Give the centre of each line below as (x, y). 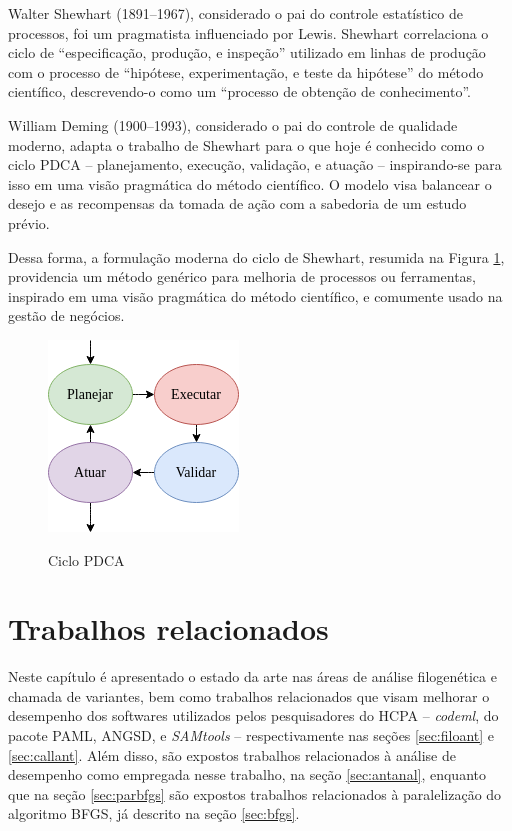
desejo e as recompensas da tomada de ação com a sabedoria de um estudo (237, 203)
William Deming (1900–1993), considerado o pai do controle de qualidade (233, 124)
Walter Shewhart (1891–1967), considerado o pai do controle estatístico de (235, 13)
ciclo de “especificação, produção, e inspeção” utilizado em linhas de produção (247, 52)
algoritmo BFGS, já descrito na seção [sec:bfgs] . (154, 813)
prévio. (29, 222)
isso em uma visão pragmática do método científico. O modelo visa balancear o (250, 183)
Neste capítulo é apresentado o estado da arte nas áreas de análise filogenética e (252, 676)
